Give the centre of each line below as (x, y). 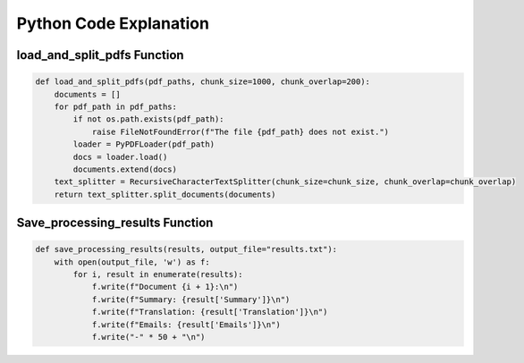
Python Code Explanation (113, 23)
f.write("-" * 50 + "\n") (148, 337)
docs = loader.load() (120, 157)
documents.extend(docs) (125, 169)
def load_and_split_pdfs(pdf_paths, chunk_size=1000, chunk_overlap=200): (203, 82)
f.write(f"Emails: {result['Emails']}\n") (186, 325)
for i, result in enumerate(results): (158, 274)
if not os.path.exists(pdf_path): (148, 119)
